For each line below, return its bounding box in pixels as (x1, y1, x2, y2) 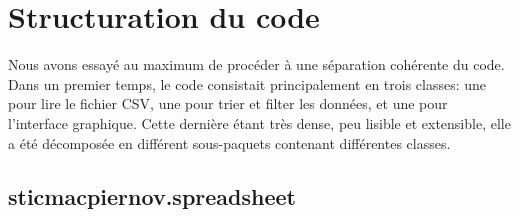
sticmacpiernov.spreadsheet (8, 181, 296, 212)
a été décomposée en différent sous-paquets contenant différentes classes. (8, 132, 451, 153)
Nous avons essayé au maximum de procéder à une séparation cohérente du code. (8, 54, 505, 75)
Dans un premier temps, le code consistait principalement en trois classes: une (8, 73, 487, 94)
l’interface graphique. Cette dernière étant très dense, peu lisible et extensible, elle (8, 112, 511, 133)
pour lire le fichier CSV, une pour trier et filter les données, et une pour (8, 93, 448, 114)
